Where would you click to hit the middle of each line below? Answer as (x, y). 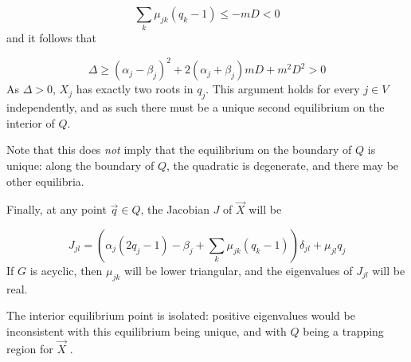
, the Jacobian (175, 209)
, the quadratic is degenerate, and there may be (282, 165)
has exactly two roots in (135, 89)
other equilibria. (45, 181)
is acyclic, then (66, 270)
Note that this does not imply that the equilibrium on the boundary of (179, 150)
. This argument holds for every (283, 89)
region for (30, 348)
